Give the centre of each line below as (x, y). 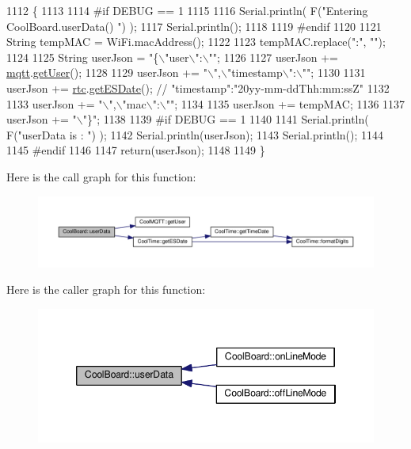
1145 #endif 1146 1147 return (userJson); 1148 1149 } (136, 150)
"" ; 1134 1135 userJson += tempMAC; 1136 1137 (285, 103)
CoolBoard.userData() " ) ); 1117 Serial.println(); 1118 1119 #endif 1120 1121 (194, 26)
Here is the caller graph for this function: (106, 289)
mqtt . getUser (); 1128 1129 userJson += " (107, 72)
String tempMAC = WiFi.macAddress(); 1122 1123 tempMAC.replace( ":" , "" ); (196, 42)
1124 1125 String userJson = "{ (83, 57)
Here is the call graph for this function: (101, 176)
